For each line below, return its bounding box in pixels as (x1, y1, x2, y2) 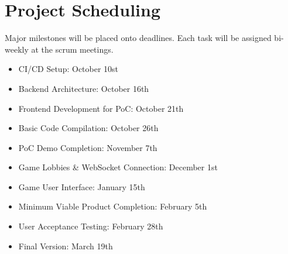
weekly (5, 43, 29, 55)
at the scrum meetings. (31, 43, 114, 55)
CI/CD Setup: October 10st (18, 63, 119, 75)
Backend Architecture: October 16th (18, 82, 149, 94)
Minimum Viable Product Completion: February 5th (18, 200, 207, 212)
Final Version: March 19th (18, 239, 113, 252)
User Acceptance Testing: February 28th (18, 220, 163, 232)
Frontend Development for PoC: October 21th (18, 102, 184, 114)
